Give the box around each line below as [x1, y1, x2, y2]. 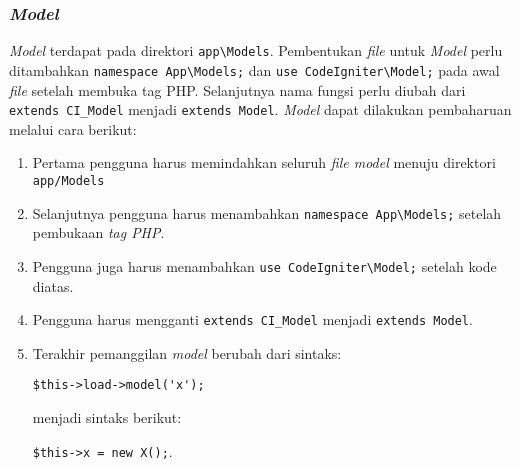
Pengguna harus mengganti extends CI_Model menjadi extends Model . [32, 309, 473, 330]
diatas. [32, 275, 74, 296]
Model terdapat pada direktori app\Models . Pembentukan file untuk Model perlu [9, 40, 503, 61]
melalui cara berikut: [9, 118, 137, 139]
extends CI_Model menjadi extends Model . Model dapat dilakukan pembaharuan [9, 99, 512, 120]
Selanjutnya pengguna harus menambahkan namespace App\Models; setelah [32, 202, 502, 223]
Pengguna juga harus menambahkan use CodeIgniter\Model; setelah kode [32, 255, 497, 276]
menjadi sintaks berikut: [32, 407, 182, 428]
